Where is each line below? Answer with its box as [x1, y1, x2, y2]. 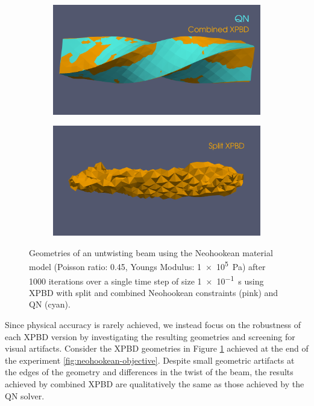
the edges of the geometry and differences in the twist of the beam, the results [5, 366, 294, 378]
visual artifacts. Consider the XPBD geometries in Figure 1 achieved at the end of [5, 342, 309, 355]
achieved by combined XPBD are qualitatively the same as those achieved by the [5, 377, 304, 390]
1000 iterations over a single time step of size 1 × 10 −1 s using [29, 272, 264, 287]
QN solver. [5, 389, 45, 402]
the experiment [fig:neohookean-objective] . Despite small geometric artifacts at [5, 353, 295, 366]
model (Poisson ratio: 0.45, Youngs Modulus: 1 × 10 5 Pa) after [29, 259, 266, 272]
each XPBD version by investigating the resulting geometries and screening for [5, 330, 295, 343]
